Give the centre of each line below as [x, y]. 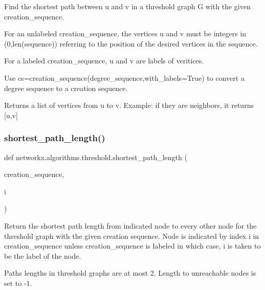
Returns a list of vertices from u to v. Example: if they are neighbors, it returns [129, 105]
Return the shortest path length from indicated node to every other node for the [130, 225]
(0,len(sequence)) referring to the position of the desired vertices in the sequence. [131, 43]
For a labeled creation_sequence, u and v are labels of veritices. [104, 61]
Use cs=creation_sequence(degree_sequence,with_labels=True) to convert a [124, 77]
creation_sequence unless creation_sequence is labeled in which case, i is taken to [132, 246]
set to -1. [18, 283]
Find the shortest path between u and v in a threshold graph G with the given [127, 6]
